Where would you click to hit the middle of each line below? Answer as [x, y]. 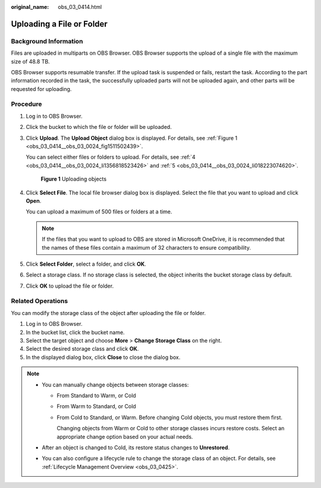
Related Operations [40, 301]
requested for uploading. [41, 89]
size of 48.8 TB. [30, 61]
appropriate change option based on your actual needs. [125, 436]
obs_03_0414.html [80, 7]
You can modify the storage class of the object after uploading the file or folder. [108, 313]
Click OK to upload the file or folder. [70, 286]
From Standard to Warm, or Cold [96, 395]
